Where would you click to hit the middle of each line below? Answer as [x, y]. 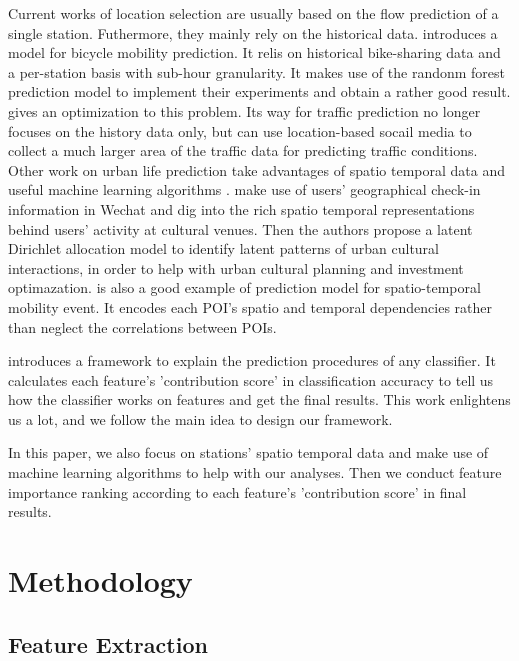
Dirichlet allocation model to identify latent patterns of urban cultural [223, 248]
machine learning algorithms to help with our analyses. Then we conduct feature [255, 472]
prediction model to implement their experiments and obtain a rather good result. [259, 91]
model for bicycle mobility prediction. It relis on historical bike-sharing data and [254, 52]
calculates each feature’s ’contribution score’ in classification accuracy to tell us [251, 379]
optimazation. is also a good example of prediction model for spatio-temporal [244, 287]
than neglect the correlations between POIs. [142, 326]
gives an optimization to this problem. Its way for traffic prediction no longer [244, 110]
